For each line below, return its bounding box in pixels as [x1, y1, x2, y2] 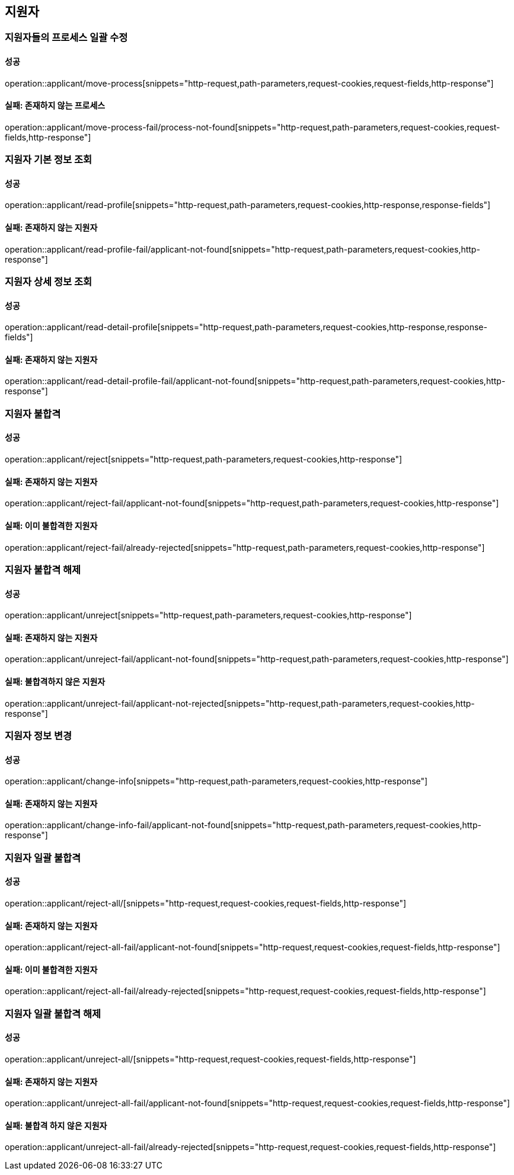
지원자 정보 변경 [5, 729, 72, 742]
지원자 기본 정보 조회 [5, 154, 92, 166]
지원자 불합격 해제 [5, 563, 81, 576]
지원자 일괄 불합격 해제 [5, 1007, 101, 1020]
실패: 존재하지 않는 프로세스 [5, 100, 106, 111]
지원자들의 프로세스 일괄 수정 [5, 31, 128, 44]
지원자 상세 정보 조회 [5, 276, 92, 288]
